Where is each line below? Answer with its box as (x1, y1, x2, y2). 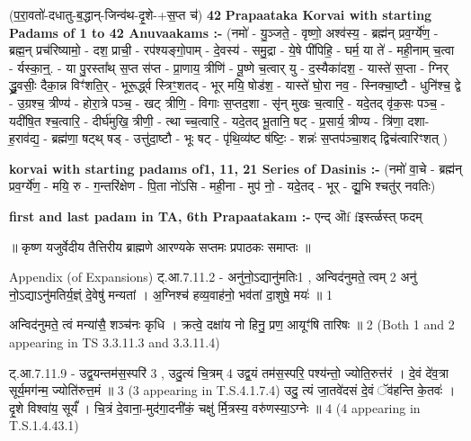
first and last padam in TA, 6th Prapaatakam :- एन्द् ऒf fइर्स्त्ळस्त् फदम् (9, 206, 422, 225)
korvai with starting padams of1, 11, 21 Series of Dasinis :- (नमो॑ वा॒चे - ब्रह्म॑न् (9, 158, 462, 177)
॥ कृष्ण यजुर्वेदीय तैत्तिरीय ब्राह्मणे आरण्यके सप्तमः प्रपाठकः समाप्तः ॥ (9, 237, 311, 256)
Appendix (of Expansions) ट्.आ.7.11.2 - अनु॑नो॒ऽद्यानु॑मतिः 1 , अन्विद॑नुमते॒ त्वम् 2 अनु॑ (9, 267, 417, 286)
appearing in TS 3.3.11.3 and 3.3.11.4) (9, 332, 220, 351)
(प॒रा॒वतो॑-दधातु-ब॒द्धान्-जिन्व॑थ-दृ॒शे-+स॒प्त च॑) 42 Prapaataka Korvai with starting (9, 5, 432, 23)
